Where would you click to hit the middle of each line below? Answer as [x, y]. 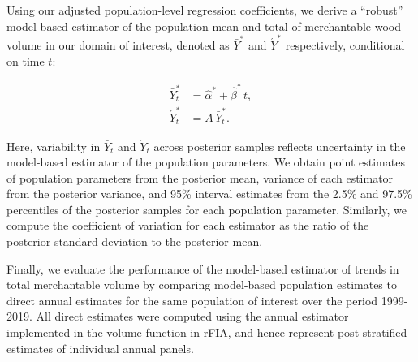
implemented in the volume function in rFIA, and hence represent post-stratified [207, 332]
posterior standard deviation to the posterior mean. [135, 241]
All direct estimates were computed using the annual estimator [192, 316]
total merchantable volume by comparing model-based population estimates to [202, 284]
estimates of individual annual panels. [100, 348]
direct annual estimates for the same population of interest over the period [192, 300]
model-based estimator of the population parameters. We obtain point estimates [206, 162]
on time [26, 60]
